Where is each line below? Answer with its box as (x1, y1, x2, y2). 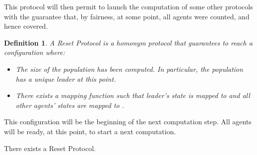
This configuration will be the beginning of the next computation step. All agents (4, 116, 252, 127)
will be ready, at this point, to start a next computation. (4, 126, 176, 136)
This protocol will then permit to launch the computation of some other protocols (4, 1, 253, 11)
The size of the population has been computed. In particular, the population (15, 63, 243, 74)
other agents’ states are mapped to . (15, 100, 125, 110)
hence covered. (4, 21, 48, 31)
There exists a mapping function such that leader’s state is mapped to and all (15, 90, 250, 101)
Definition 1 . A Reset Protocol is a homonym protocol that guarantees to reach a (4, 37, 253, 48)
